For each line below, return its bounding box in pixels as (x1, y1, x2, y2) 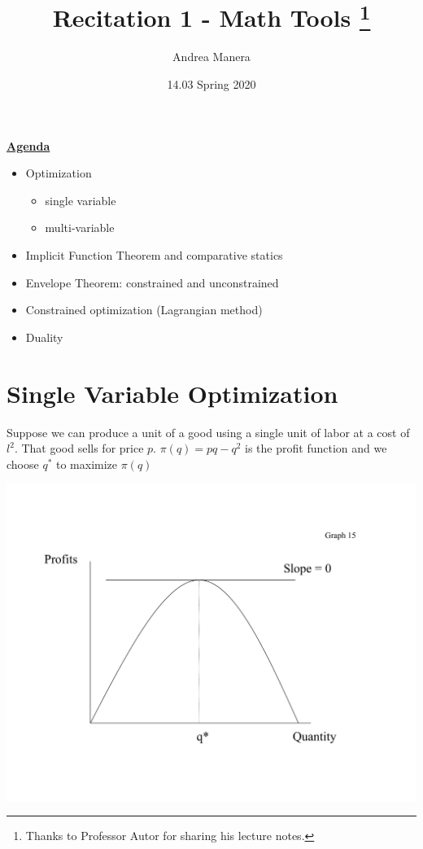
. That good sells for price (14, 440, 144, 457)
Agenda (7, 137, 50, 154)
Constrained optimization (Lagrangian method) (25, 301, 263, 318)
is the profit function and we (245, 440, 387, 457)
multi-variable (45, 219, 115, 236)
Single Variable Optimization (7, 376, 338, 409)
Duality (25, 328, 63, 345)
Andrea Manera (172, 48, 251, 65)
